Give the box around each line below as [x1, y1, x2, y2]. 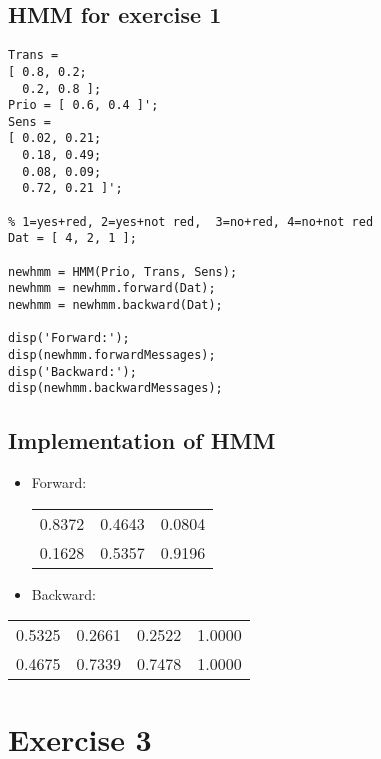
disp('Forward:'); [8, 331, 130, 346]
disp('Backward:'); [8, 364, 137, 379]
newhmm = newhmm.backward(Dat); [8, 298, 223, 313]
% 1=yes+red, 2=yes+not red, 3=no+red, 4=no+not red [8, 214, 374, 229]
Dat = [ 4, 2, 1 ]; [8, 231, 137, 246]
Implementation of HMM [8, 425, 276, 456]
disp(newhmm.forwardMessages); [8, 348, 216, 363]
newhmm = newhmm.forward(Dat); [8, 281, 216, 296]
